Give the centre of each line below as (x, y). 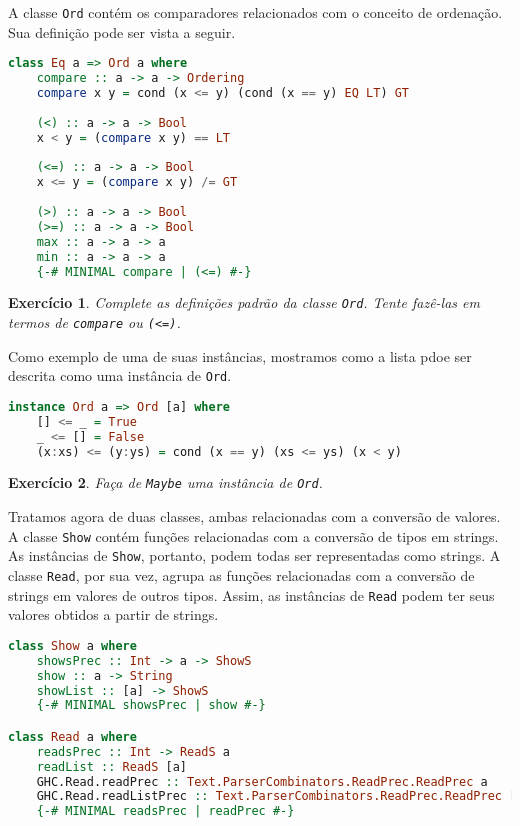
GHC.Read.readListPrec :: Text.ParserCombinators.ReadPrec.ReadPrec (269, 796)
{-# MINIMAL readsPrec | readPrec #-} (165, 811)
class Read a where (72, 736)
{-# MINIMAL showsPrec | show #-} (151, 705)
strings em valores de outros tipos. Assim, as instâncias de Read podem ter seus (251, 594)
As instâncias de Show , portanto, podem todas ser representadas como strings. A (254, 555)
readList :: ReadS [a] (111, 766)
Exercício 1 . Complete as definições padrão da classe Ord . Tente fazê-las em (244, 302)
